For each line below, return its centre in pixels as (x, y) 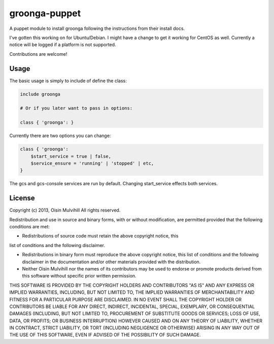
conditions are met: (30, 226)
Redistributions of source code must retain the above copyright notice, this (100, 236)
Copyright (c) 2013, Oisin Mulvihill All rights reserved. (65, 210)
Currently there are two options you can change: (60, 136)
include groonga (40, 94)
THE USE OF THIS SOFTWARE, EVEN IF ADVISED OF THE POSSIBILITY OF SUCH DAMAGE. (105, 335)
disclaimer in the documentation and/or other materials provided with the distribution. (111, 262)
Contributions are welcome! (38, 54)
